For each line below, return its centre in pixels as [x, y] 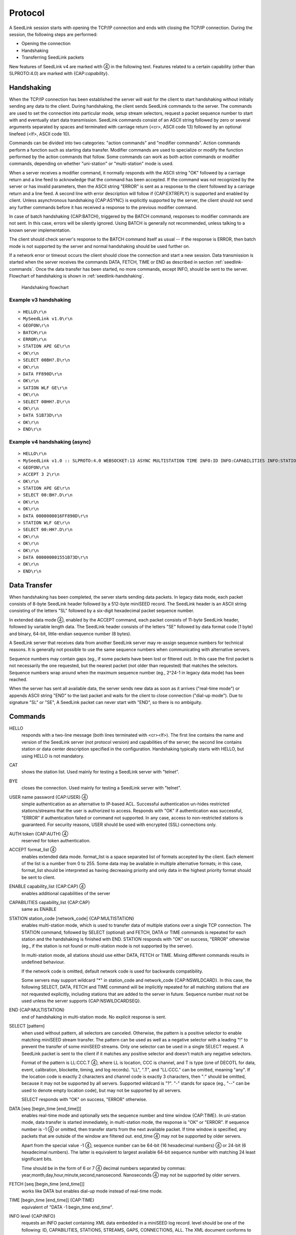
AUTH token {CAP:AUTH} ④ [39, 834]
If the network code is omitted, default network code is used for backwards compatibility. [112, 971]
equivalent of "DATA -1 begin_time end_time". [67, 1207]
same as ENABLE [39, 909]
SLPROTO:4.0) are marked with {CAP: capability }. [59, 73]
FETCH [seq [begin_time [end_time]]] [47, 1184]
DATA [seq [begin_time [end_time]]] [45, 1109]
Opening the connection [46, 43]
